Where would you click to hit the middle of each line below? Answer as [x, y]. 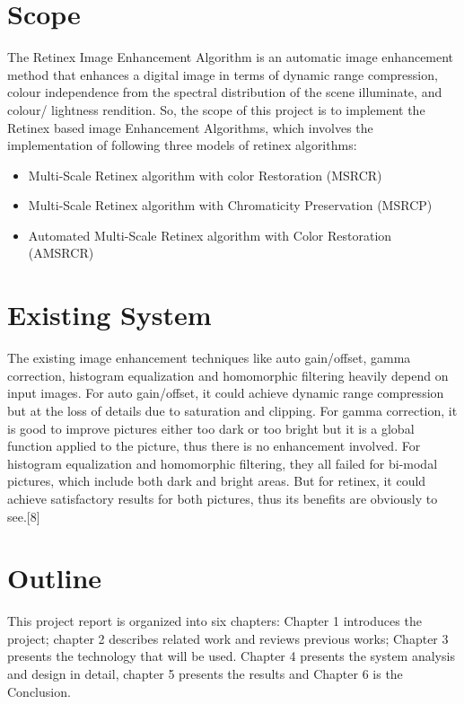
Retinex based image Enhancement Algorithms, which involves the [190, 127]
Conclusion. [39, 691]
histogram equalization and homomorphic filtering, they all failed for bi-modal [223, 463]
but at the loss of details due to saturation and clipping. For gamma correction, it [232, 410]
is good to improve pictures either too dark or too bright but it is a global [211, 428]
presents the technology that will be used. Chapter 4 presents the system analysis [231, 656]
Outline [55, 578]
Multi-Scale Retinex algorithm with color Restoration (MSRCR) [205, 175]
